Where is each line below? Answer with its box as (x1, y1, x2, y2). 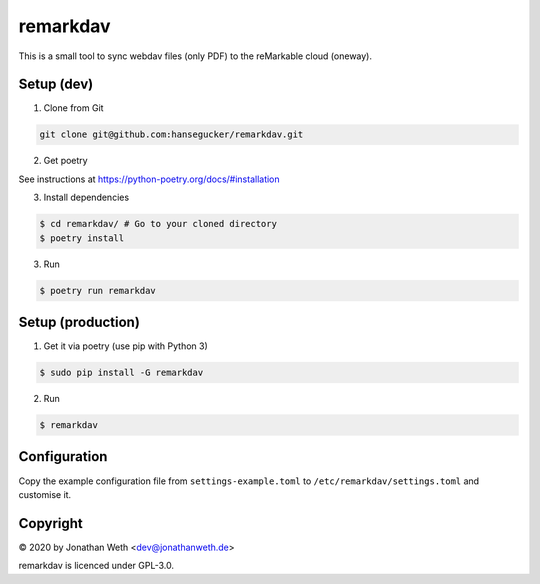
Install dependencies (43, 191, 130, 204)
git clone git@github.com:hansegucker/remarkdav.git (39, 129, 304, 140)
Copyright (18, 515, 84, 532)
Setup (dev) (18, 76, 94, 93)
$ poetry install (39, 232, 125, 244)
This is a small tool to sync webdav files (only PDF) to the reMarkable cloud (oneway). (18, 50, 372, 62)
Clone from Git (43, 102, 104, 114)
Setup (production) (18, 313, 140, 330)
